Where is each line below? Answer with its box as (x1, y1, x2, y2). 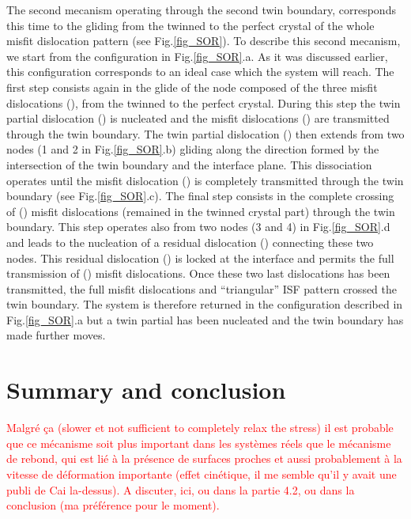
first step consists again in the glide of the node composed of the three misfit (6, 78, 378, 95)
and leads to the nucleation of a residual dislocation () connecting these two (6, 233, 374, 250)
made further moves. (6, 327, 106, 343)
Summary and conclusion (6, 373, 286, 406)
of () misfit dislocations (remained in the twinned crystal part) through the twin (6, 203, 395, 219)
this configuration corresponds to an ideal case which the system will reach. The (6, 63, 394, 80)
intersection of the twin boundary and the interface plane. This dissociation (6, 156, 372, 172)
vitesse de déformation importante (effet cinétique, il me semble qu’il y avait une (6, 465, 397, 482)
